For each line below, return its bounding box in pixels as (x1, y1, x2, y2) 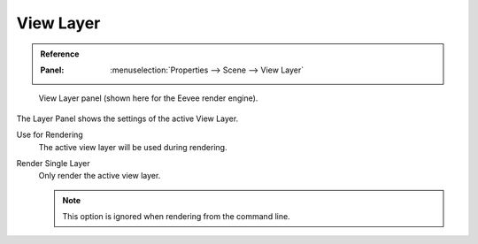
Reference (40, 49, 80, 59)
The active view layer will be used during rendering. (38, 141, 227, 152)
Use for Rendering (16, 129, 83, 141)
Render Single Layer (16, 157, 90, 168)
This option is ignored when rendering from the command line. (62, 211, 291, 222)
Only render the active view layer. (38, 171, 161, 181)
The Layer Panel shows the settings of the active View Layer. (16, 113, 239, 124)
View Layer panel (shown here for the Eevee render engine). (38, 93, 258, 103)
